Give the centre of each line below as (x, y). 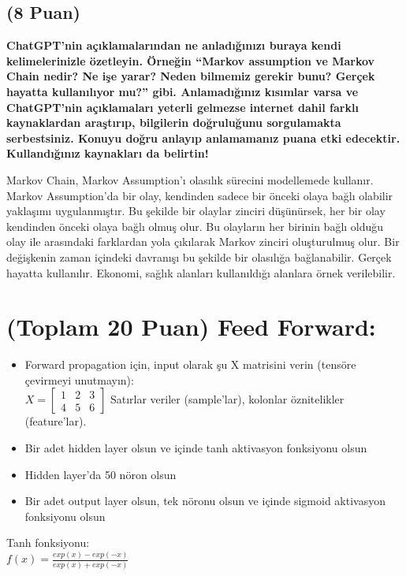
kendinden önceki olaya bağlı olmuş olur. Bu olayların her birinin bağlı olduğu (195, 226)
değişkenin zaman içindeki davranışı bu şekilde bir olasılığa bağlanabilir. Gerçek (199, 256)
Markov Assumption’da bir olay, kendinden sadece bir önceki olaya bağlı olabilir (200, 195)
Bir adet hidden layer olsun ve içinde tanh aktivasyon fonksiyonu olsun (196, 448)
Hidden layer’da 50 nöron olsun (101, 474)
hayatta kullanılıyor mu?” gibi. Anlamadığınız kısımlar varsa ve (183, 91)
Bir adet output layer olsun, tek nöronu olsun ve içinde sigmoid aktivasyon (205, 501)
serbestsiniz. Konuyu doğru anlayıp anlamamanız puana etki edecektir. (203, 137)
